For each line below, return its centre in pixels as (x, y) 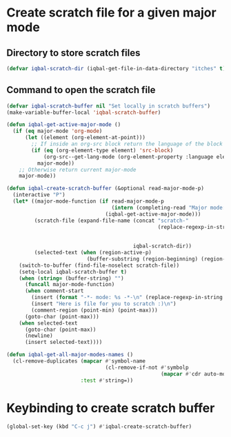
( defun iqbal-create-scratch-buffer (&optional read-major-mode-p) (106, 189)
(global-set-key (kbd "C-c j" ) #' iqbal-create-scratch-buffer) (99, 426)
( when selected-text (48, 323)
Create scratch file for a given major (111, 13)
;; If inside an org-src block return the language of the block (127, 144)
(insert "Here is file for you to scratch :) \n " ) (104, 304)
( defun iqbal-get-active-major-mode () (64, 125)
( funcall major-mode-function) (70, 285)
